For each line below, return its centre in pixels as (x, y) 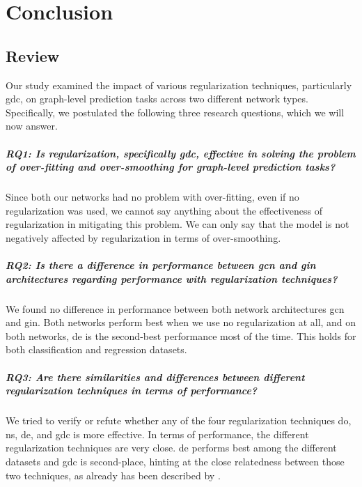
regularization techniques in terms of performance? (132, 391)
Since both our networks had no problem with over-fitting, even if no (152, 197)
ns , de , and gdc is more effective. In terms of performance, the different (157, 434)
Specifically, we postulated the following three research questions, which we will (175, 112)
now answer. (32, 126)
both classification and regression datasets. (96, 349)
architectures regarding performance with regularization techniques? (172, 278)
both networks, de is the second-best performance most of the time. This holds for (181, 335)
